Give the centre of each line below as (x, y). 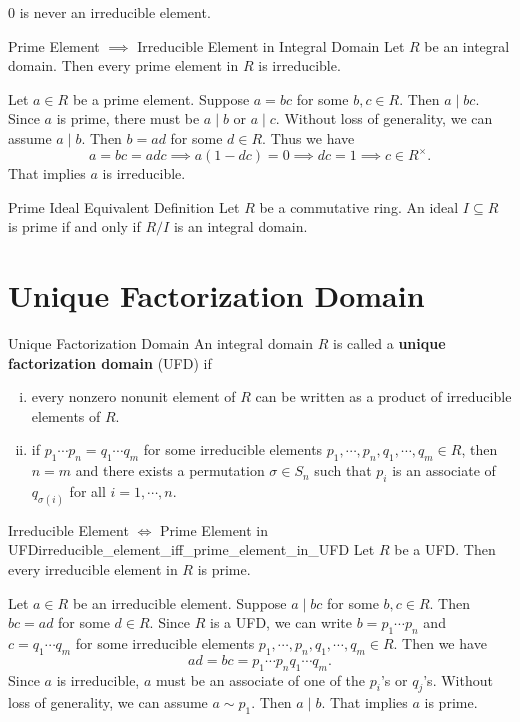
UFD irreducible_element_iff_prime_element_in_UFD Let (191, 549)
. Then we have (440, 642)
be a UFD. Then (445, 549)
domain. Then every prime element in (123, 65)
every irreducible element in (93, 568)
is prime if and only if (74, 226)
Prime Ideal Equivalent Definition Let (124, 206)
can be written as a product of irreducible (383, 396)
